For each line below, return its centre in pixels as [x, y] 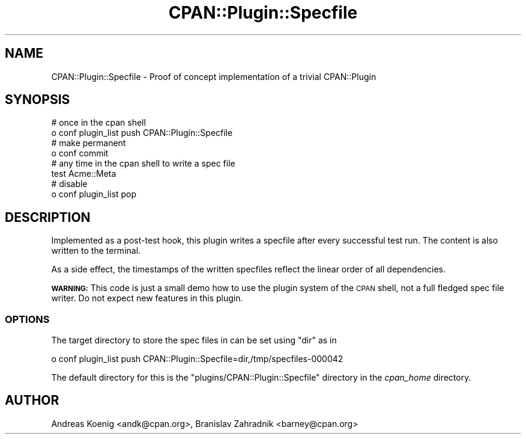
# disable [69, 184]
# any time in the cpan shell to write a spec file [143, 164]
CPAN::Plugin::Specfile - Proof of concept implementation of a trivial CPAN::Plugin [214, 76]
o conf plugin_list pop [94, 194]
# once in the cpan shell [98, 123]
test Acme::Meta [84, 174]
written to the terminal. [96, 251]
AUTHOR [32, 401]
